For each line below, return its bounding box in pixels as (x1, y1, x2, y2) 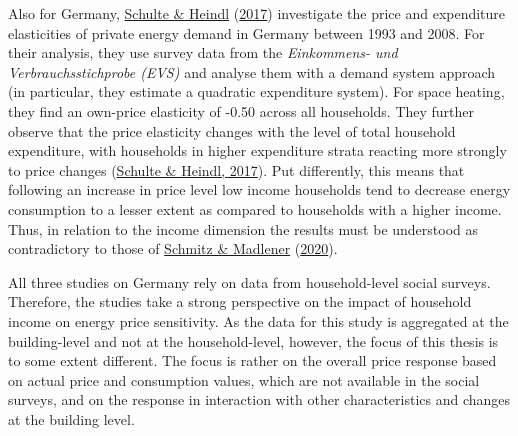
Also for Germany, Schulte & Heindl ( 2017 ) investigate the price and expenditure (8, 3, 506, 23)
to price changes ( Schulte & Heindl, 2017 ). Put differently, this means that (8, 159, 465, 180)
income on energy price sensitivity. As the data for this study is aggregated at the (8, 310, 509, 331)
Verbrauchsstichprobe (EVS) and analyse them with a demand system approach (8, 61, 496, 82)
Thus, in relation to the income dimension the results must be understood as (8, 218, 479, 239)
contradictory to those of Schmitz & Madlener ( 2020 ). (8, 238, 338, 259)
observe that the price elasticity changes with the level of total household (8, 120, 456, 141)
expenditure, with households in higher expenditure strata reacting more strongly (8, 140, 507, 161)
